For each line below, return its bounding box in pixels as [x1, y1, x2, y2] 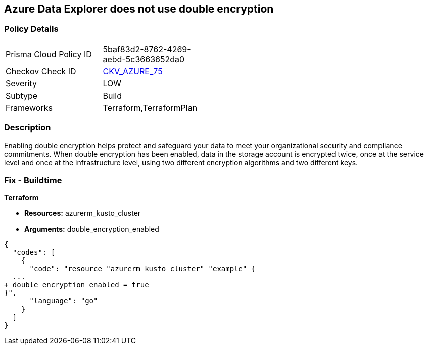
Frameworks [6, 102, 53, 113]
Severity [6, 78, 37, 89]
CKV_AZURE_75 [103, 66, 163, 76]
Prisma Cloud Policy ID [6, 49, 92, 59]
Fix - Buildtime [4, 174, 62, 185]
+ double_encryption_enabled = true [4, 281, 149, 289]
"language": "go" [29, 297, 98, 306]
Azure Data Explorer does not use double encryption [4, 3, 274, 15]
